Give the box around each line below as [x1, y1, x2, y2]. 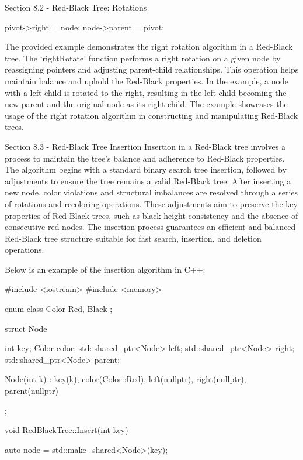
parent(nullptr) [5, 385, 58, 397]
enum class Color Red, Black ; [5, 303, 113, 315]
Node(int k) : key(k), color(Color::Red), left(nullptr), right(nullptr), [5, 373, 246, 385]
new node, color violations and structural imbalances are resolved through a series [5, 186, 298, 198]
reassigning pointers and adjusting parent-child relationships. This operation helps [5, 63, 299, 75]
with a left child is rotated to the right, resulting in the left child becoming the [5, 86, 287, 98]
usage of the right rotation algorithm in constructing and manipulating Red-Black [5, 109, 298, 121]
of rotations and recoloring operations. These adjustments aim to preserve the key [5, 197, 298, 210]
